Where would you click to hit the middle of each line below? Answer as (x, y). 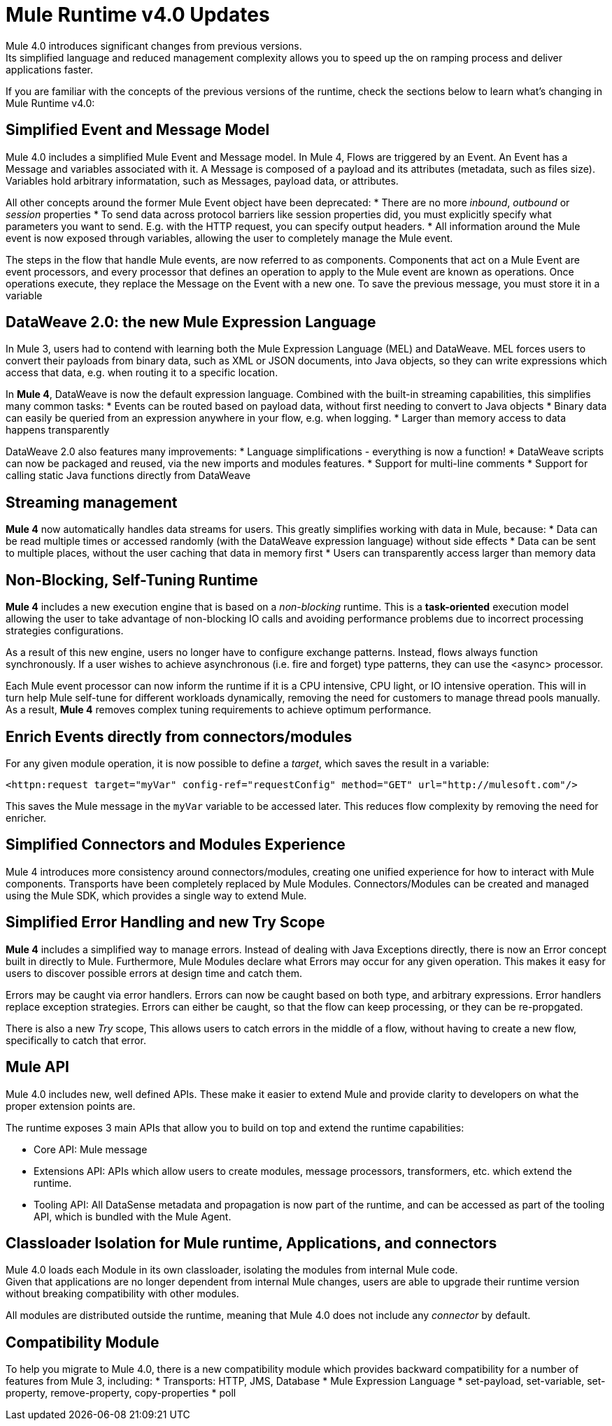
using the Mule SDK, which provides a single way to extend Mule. (156, 895)
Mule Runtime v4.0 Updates (138, 15)
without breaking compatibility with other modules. (122, 1294)
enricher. (26, 818)
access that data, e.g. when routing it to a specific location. (142, 373)
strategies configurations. (65, 631)
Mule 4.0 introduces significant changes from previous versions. (154, 45)
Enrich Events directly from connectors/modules (179, 736)
